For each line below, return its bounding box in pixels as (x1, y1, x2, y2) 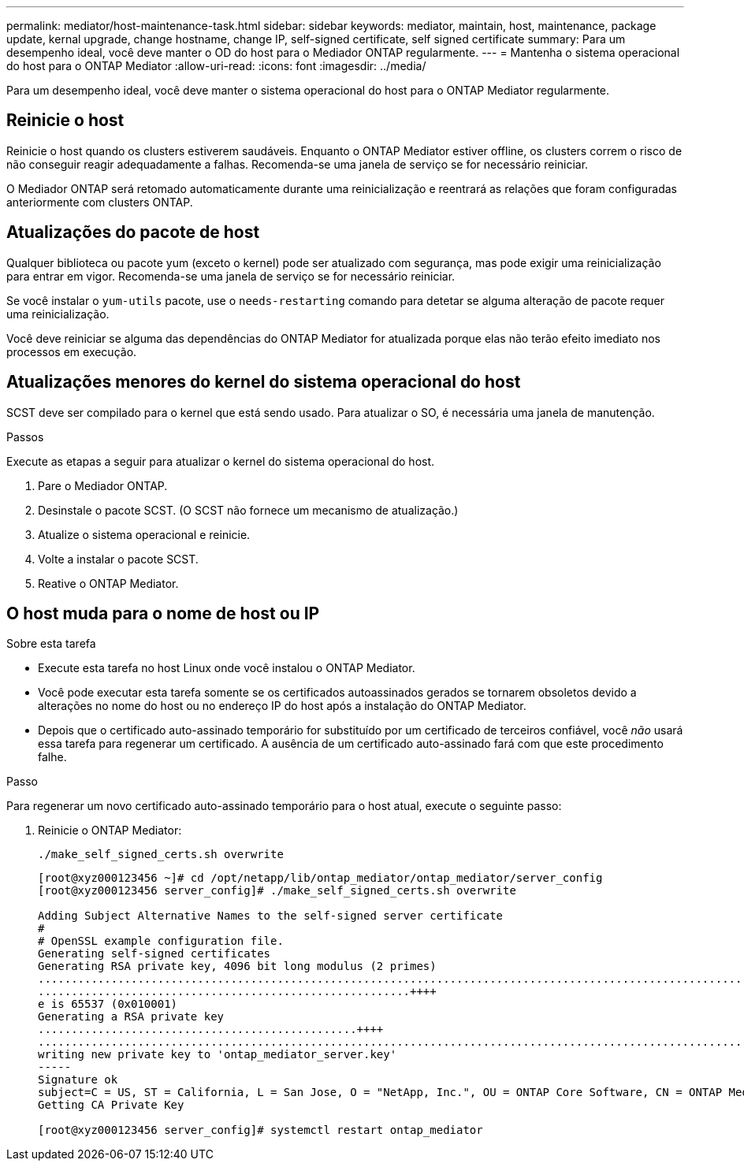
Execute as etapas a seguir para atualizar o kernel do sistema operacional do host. (6, 454, 435, 468)
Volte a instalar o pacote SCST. (38, 552, 199, 566)
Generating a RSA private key (38, 1010, 225, 1024)
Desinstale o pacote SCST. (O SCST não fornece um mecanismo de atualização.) (38, 503, 459, 517)
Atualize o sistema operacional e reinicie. (38, 527, 251, 541)
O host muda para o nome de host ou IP (6, 603, 320, 623)
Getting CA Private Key (38, 1098, 184, 1112)
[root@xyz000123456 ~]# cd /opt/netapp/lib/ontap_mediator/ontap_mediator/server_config (38, 872, 603, 885)
